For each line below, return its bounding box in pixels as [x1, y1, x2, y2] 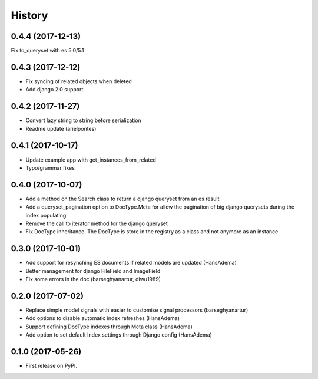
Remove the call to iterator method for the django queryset [25, 220, 168, 227]
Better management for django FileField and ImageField [25, 267, 161, 274]
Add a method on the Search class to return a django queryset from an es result [25, 195, 220, 202]
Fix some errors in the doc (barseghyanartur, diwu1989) [25, 276, 161, 283]
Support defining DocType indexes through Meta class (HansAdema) [25, 323, 193, 330]
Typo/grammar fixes [25, 164, 75, 171]
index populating [25, 212, 67, 219]
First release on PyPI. [25, 362, 78, 370]
